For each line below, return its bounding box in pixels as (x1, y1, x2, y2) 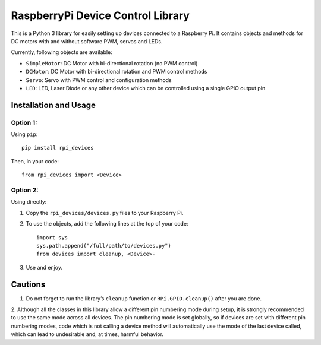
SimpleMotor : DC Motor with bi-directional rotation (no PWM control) (26, 59, 198, 67)
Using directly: (11, 198, 47, 205)
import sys (36, 234, 68, 240)
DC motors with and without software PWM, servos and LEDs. (11, 37, 163, 45)
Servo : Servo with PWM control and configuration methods (26, 76, 172, 83)
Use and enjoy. (26, 264, 62, 271)
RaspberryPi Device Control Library (11, 9, 190, 22)
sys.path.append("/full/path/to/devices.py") (36, 242, 172, 249)
